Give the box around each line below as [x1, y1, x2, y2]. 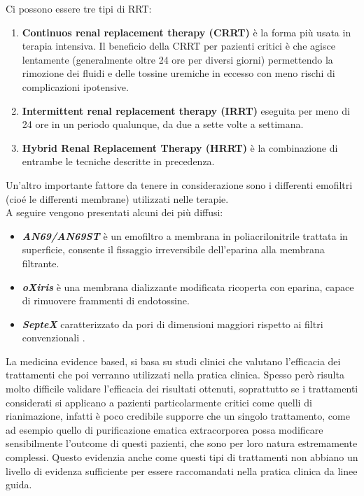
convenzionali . [22, 330, 85, 345]
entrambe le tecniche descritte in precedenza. [22, 154, 215, 169]
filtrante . [22, 255, 59, 270]
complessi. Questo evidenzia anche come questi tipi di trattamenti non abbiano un [6, 450, 358, 465]
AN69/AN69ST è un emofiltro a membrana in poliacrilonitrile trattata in [22, 228, 348, 243]
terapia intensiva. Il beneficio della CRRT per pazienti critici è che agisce [22, 38, 335, 53]
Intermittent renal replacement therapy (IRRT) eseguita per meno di [22, 103, 350, 118]
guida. [6, 477, 32, 492]
